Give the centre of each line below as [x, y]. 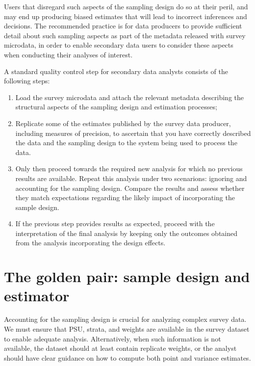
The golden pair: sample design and [127, 276]
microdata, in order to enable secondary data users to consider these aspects [119, 45]
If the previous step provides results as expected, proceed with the [115, 223]
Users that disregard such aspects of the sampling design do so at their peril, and [126, 6]
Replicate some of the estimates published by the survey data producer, [123, 123]
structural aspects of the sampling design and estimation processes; [116, 107]
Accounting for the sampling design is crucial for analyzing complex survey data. [125, 319]
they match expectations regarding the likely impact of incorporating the [125, 197]
